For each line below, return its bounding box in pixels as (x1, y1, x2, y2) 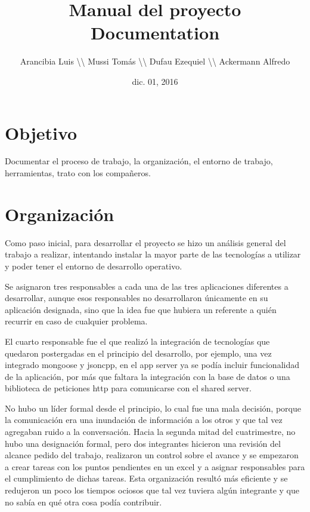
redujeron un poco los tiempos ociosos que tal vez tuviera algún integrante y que (5, 484, 299, 496)
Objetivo (5, 120, 77, 145)
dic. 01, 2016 (132, 75, 178, 87)
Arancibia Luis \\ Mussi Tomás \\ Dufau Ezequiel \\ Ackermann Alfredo (20, 55, 290, 68)
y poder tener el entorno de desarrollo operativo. (5, 259, 182, 272)
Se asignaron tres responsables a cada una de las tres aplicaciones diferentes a (5, 280, 289, 292)
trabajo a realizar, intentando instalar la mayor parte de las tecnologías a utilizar (5, 248, 301, 260)
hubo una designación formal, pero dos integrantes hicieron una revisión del (5, 437, 281, 449)
